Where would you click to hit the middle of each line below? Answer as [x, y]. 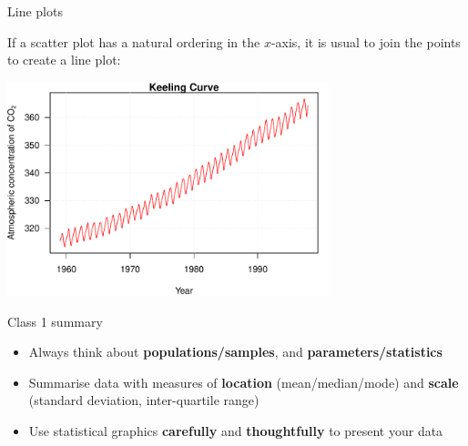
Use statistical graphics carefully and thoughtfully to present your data [236, 430]
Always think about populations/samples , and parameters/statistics [235, 352]
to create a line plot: [64, 60]
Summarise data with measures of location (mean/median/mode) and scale [244, 382]
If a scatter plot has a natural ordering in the [134, 41]
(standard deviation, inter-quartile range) [144, 400]
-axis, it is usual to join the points [366, 41]
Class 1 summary [55, 321]
